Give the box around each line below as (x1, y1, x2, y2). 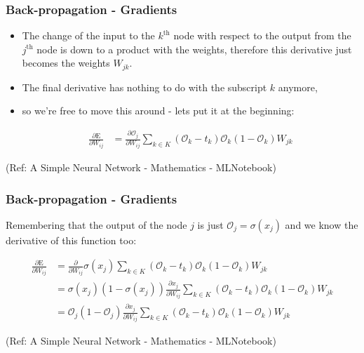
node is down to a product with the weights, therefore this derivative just (36, 41, 352, 56)
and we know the (285, 217, 358, 232)
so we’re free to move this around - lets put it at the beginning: (22, 103, 295, 118)
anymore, (278, 79, 318, 94)
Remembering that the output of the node (6, 217, 187, 232)
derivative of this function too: (6, 232, 137, 247)
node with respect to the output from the (173, 28, 351, 43)
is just (197, 217, 224, 232)
